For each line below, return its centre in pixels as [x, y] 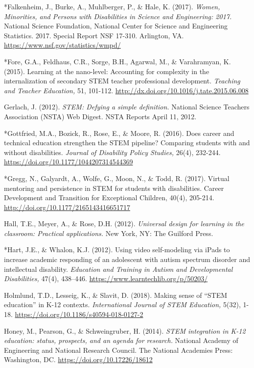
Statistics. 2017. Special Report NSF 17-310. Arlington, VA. [94, 35]
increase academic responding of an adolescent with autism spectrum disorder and [127, 259]
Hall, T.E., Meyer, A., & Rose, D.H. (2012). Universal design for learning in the [124, 223]
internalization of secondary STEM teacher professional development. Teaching [122, 81]
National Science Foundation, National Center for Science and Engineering [116, 26]
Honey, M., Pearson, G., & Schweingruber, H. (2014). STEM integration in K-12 [125, 330]
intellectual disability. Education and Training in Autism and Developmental [118, 269]
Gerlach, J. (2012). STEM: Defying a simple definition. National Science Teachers [127, 107]
